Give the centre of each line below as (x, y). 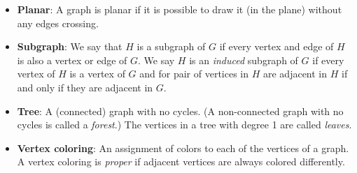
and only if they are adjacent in (85, 87)
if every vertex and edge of (276, 46)
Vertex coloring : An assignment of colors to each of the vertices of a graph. (183, 148)
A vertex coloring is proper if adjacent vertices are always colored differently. (181, 161)
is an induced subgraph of (244, 60)
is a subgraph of (171, 46)
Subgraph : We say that (70, 46)
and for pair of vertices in (194, 74)
